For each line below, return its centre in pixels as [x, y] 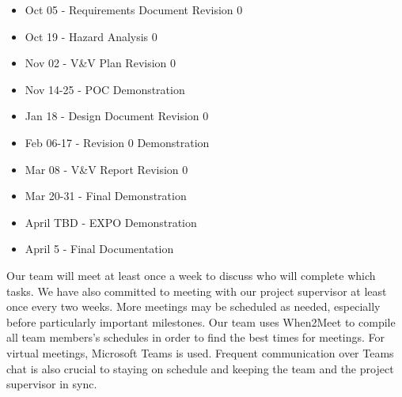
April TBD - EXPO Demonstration [111, 222]
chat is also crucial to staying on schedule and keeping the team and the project [200, 368]
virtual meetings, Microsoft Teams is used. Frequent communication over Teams [200, 352]
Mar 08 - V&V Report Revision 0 [106, 169]
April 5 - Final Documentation [99, 249]
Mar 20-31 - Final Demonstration [106, 196]
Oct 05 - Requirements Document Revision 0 [134, 9]
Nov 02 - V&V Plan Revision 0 [100, 63]
